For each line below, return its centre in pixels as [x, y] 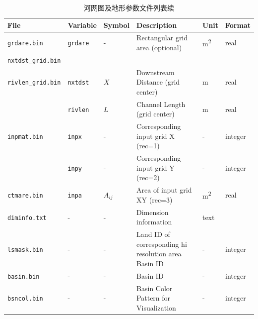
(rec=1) [148, 146]
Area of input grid [164, 190]
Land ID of [153, 234]
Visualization [156, 307]
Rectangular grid [162, 38]
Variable [82, 25]
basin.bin [24, 276]
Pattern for [154, 298]
